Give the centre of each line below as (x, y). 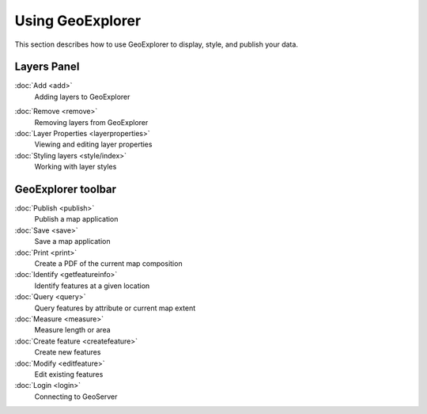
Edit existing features (69, 374)
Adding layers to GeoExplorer (82, 97)
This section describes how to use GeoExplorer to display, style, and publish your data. (156, 44)
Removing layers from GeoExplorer (91, 122)
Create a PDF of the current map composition (108, 264)
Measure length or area (72, 330)
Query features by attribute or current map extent (115, 308)
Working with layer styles (76, 167)
